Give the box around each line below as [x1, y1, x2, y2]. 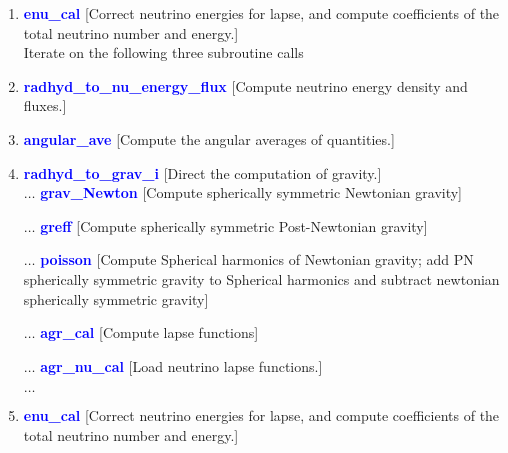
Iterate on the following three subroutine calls [23, 42, 304, 63]
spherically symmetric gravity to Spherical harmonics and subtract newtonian [23, 268, 500, 289]
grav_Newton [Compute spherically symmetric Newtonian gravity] [40, 182, 463, 203]
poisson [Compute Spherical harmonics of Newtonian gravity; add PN [40, 249, 474, 270]
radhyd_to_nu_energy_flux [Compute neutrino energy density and [23, 75, 468, 96]
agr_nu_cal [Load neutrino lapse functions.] [40, 355, 323, 376]
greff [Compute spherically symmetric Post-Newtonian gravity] [40, 215, 428, 236]
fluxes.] [23, 95, 67, 116]
